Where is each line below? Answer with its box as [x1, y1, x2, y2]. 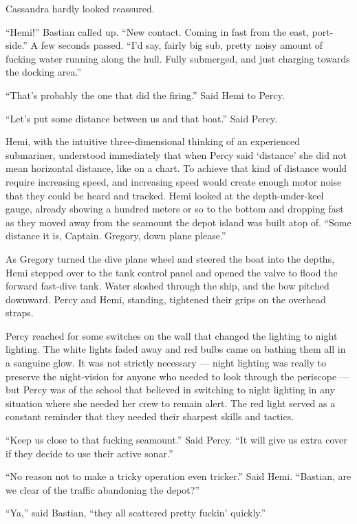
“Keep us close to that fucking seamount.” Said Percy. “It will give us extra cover [6, 433, 347, 447]
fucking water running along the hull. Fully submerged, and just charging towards [6, 51, 350, 65]
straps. [6, 305, 34, 320]
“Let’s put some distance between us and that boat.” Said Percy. [6, 111, 278, 125]
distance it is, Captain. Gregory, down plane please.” [6, 228, 226, 243]
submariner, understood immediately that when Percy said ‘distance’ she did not [6, 147, 347, 162]
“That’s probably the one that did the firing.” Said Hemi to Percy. [6, 87, 285, 102]
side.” [6, 38, 28, 52]
